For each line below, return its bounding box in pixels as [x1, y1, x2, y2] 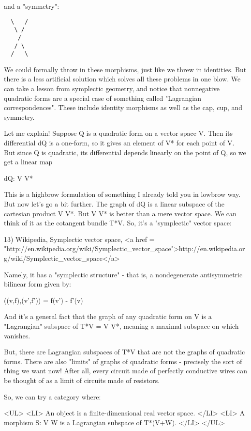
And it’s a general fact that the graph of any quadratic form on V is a [4, 311, 212, 321]
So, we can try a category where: [4, 391, 101, 401]
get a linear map [4, 157, 53, 167]
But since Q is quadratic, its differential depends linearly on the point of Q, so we [4, 147, 246, 157]
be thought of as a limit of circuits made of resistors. [4, 375, 160, 385]
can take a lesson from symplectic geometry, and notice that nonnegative [4, 83, 220, 94]
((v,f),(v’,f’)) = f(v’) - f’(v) [4, 295, 83, 305]
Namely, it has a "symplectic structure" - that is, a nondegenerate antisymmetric [4, 269, 243, 279]
